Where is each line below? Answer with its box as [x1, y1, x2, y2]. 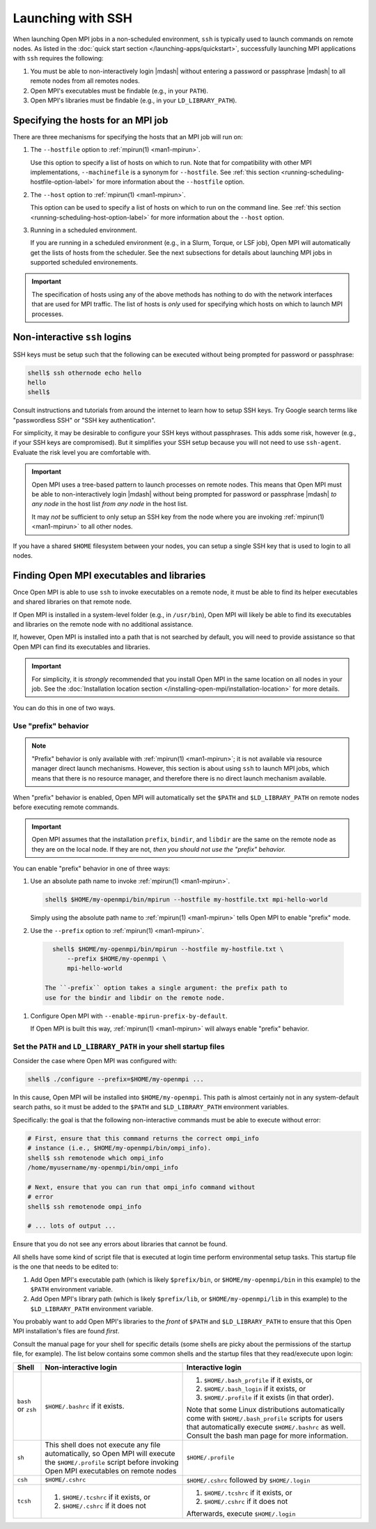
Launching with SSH [13, 10, 132, 26]
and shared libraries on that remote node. [13, 597, 132, 606]
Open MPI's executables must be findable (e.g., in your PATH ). [30, 86, 209, 95]
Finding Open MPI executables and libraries [13, 570, 206, 581]
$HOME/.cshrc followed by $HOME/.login [186, 1475, 311, 1484]
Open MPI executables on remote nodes [45, 1466, 177, 1475]
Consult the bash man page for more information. [186, 1431, 348, 1441]
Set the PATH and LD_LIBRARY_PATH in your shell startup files [13, 1042, 226, 1051]
